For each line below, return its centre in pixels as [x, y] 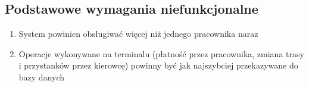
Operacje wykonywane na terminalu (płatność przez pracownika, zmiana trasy [161, 53]
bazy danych [42, 77]
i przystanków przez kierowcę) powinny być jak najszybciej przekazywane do [158, 65]
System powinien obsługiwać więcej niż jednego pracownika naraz [138, 34]
